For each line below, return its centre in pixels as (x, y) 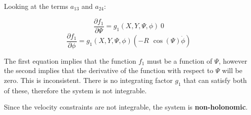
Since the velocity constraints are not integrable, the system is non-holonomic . (126, 107)
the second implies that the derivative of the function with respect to (109, 70)
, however (233, 60)
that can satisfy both (215, 80)
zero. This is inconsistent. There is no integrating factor (88, 80)
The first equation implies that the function (70, 60)
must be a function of (179, 60)
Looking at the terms (36, 6)
